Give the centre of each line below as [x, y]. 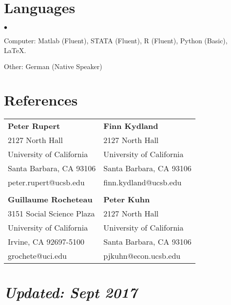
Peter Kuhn [127, 199]
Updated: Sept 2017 [71, 292]
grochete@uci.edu [37, 256]
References [41, 100]
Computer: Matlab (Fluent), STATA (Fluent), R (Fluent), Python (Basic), [116, 41]
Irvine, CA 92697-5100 [46, 242]
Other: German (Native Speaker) [53, 66]
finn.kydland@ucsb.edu [143, 182]
